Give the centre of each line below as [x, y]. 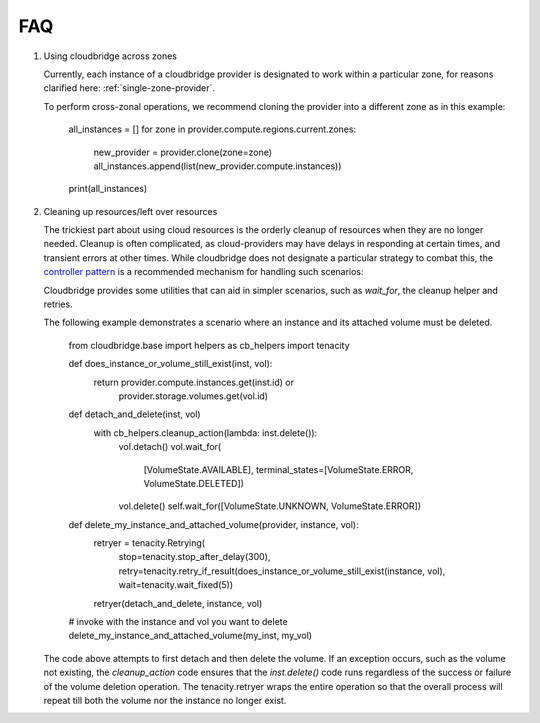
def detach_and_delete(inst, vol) [134, 414]
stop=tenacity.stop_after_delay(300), [194, 557]
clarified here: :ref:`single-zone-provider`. [129, 88]
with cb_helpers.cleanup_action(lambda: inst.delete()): [205, 432]
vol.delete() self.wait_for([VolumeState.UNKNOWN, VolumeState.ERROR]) [270, 506]
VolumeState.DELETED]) [194, 483]
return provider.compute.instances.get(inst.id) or [194, 382]
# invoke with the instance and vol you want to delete [178, 622]
